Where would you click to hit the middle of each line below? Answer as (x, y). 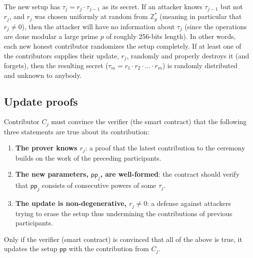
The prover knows (46, 148)
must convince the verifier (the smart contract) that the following (149, 121)
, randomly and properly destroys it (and (188, 55)
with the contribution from (109, 249)
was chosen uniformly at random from (91, 16)
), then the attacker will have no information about (98, 26)
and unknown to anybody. (43, 75)
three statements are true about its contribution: (77, 131)
